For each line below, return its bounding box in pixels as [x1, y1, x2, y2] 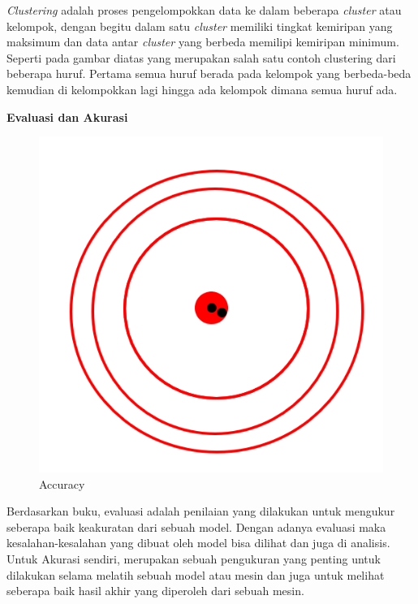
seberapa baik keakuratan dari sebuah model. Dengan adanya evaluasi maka [6, 518, 386, 535]
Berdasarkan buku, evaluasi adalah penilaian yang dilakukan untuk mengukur [6, 503, 395, 520]
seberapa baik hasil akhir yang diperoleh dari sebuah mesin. [6, 582, 304, 599]
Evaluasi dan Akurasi [6, 108, 128, 125]
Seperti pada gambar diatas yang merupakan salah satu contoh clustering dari [6, 49, 396, 66]
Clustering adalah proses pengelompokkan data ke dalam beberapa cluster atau [6, 2, 402, 18]
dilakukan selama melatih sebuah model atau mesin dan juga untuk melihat [6, 566, 385, 583]
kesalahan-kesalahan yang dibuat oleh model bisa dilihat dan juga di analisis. [6, 534, 390, 551]
